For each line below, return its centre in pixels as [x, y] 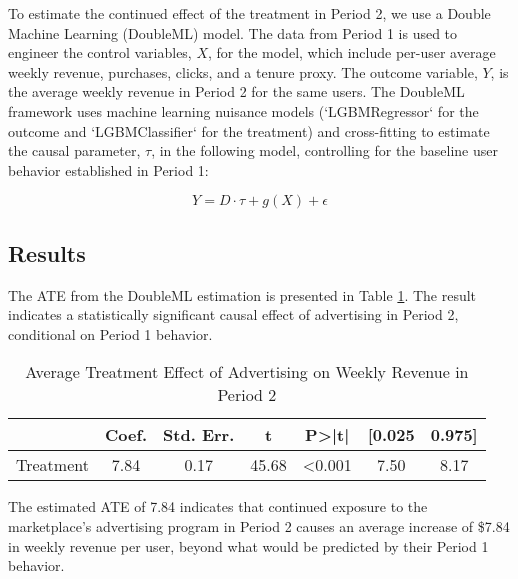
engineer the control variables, [100, 52]
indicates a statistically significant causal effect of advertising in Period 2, [233, 314]
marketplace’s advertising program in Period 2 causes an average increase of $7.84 [259, 525]
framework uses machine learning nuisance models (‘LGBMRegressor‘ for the [243, 110]
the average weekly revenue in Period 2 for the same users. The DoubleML [236, 91]
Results [47, 252]
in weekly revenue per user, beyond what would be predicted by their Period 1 [248, 545]
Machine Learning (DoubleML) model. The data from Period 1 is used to [233, 32]
